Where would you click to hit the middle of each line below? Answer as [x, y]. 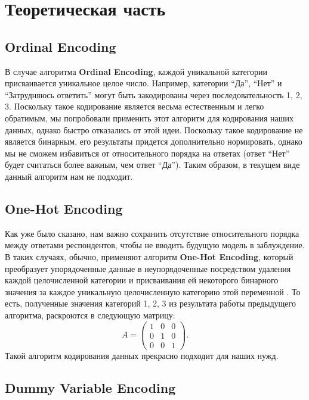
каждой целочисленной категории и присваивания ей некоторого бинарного [142, 280]
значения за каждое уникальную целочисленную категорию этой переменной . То [153, 291]
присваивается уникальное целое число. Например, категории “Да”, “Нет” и [143, 83]
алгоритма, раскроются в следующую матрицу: [90, 315]
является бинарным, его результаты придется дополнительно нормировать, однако [154, 141]
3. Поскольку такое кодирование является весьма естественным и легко [135, 106]
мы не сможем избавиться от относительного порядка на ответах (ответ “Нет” [147, 153]
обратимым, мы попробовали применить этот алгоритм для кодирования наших [149, 118]
